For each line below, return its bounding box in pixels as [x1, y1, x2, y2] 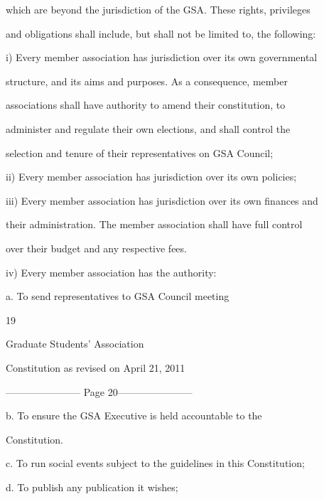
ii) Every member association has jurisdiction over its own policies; [6, 169, 297, 184]
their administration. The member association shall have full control [6, 217, 303, 232]
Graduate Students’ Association [6, 336, 144, 351]
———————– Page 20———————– [6, 384, 193, 399]
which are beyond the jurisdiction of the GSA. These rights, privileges [6, 2, 310, 16]
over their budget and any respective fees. [6, 240, 187, 255]
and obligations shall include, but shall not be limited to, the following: [6, 26, 316, 41]
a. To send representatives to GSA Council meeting [6, 289, 229, 304]
